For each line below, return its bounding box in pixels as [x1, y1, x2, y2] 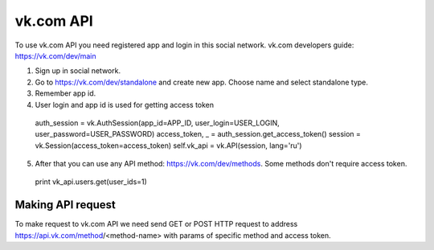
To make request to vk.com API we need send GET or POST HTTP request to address [14, 219, 298, 229]
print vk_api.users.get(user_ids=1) [35, 177, 148, 186]
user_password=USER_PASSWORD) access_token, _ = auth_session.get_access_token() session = [35, 129, 362, 139]
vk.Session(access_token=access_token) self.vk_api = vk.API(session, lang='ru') [35, 141, 302, 150]
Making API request [14, 198, 116, 212]
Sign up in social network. [35, 66, 121, 76]
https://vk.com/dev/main [14, 51, 96, 60]
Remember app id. [35, 88, 96, 98]
